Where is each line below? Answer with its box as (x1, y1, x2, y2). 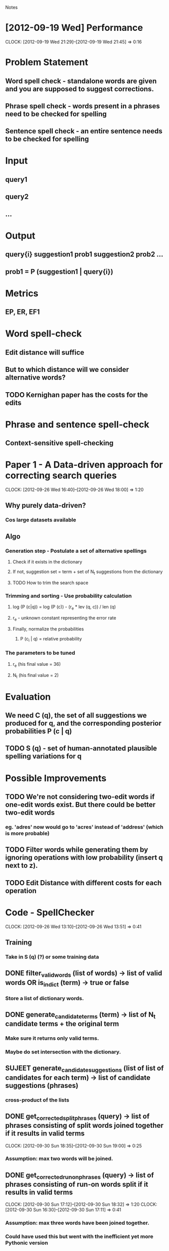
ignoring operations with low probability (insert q (5, 853, 163, 862)
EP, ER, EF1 (5, 308, 40, 316)
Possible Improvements (5, 772, 107, 784)
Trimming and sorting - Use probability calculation (5, 592, 132, 599)
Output (5, 230, 35, 241)
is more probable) (5, 829, 50, 837)
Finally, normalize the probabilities (12, 626, 85, 632)
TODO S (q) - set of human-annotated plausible (5, 744, 157, 753)
